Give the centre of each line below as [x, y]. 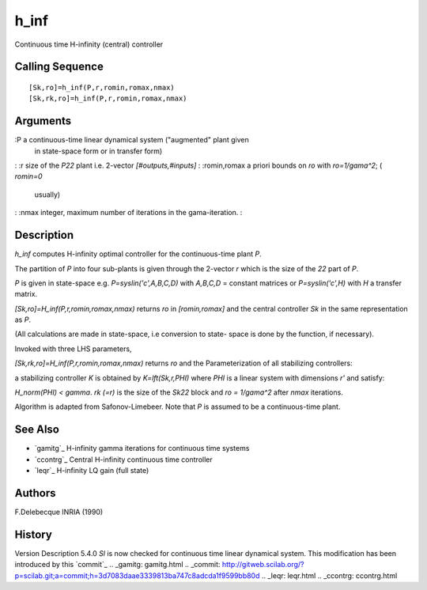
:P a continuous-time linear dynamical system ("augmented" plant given [132, 140]
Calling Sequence [59, 67]
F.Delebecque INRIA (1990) [59, 512]
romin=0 [28, 176]
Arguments [43, 121]
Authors [35, 493]
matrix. [26, 294]
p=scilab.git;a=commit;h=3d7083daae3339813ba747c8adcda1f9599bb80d [137, 575]
